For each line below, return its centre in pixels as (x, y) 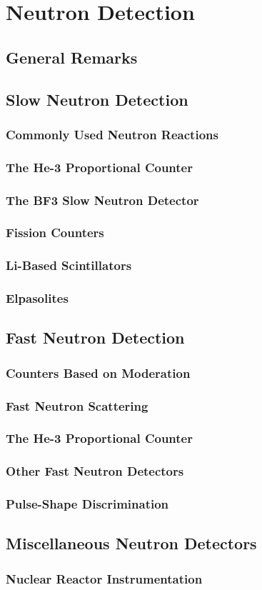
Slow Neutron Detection (97, 99)
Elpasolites (37, 298)
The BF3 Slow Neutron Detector (102, 200)
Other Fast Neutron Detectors (95, 471)
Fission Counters (55, 232)
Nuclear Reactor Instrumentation (104, 578)
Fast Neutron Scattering (77, 405)
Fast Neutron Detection (95, 337)
